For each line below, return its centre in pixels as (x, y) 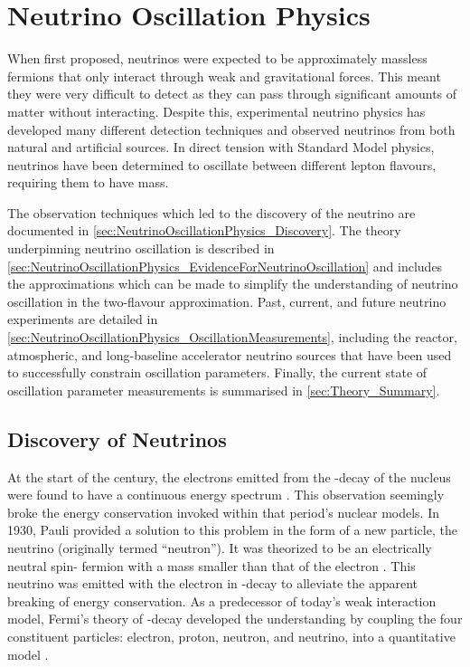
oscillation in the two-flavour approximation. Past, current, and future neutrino (227, 301)
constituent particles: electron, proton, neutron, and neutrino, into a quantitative (231, 636)
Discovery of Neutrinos (117, 438)
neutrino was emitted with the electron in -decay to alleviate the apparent (213, 583)
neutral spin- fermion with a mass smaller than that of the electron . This (211, 565)
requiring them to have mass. (88, 182)
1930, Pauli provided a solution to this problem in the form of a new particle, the (232, 530)
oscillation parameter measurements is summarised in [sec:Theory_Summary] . (224, 390)
